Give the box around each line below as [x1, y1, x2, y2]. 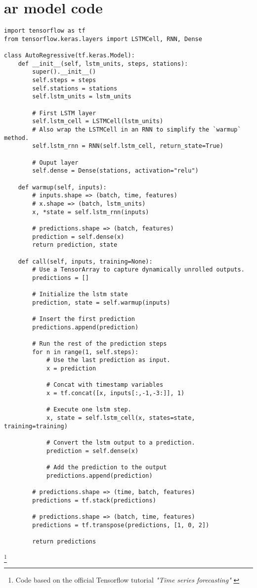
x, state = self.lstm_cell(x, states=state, [46, 414, 195, 421]
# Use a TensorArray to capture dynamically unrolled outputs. [32, 266, 245, 273]
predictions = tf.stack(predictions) [32, 497, 156, 504]
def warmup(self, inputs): [18, 183, 107, 191]
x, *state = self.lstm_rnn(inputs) [32, 208, 149, 216]
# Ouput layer [32, 159, 79, 166]
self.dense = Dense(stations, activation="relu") [32, 167, 199, 175]
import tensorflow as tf [4, 27, 86, 35]
